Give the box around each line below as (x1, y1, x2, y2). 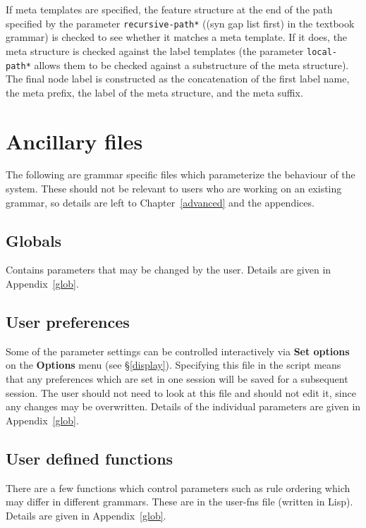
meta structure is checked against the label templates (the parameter (6, 43, 304, 58)
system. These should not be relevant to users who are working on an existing (6, 181, 342, 196)
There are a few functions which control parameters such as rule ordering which (6, 480, 350, 495)
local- (307, 47, 337, 57)
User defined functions (6, 447, 173, 469)
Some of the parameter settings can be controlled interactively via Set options (6, 343, 350, 358)
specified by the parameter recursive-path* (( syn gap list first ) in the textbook (6, 16, 355, 30)
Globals (6, 229, 62, 251)
